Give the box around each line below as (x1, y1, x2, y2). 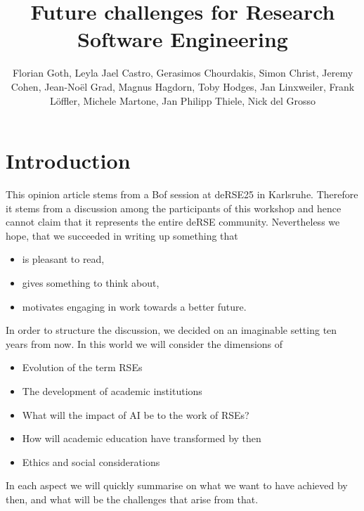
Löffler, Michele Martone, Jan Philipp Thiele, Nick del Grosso (49, 93, 316, 108)
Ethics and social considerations (22, 454, 160, 469)
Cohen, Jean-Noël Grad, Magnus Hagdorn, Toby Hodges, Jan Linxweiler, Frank (11, 79, 355, 93)
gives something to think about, (22, 276, 160, 290)
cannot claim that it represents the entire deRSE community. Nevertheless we (6, 214, 340, 229)
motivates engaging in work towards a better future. (22, 299, 247, 313)
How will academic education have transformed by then (22, 431, 261, 446)
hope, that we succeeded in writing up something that (6, 228, 238, 242)
